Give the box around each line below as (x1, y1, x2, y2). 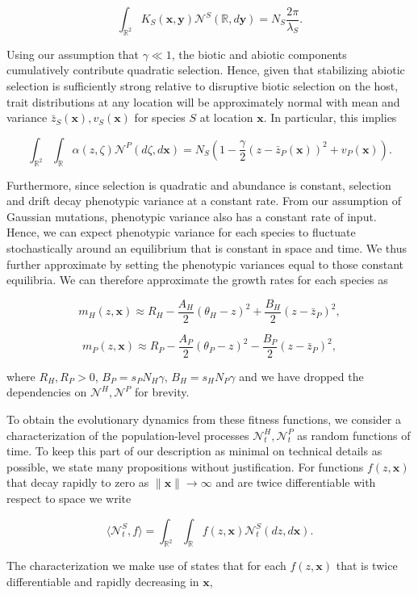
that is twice (336, 557, 398, 574)
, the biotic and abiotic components (171, 45, 347, 62)
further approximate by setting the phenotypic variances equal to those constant (6, 255, 404, 272)
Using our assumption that (6, 45, 140, 62)
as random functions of (297, 426, 411, 443)
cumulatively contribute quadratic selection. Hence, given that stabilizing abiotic (6, 61, 405, 78)
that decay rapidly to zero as (6, 474, 149, 491)
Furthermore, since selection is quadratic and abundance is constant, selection (6, 176, 391, 193)
